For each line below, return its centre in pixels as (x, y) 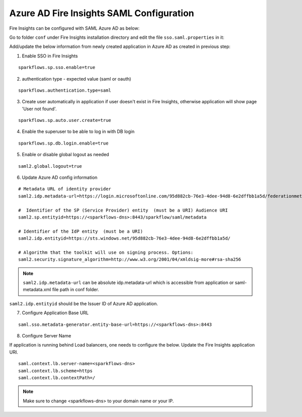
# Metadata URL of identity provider (65, 189)
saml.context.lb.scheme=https (56, 371)
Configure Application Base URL (55, 313)
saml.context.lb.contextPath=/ (57, 378)
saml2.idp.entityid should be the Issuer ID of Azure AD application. (84, 303)
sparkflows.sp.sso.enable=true (57, 67)
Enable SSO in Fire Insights (50, 56)
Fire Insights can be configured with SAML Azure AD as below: (74, 28)
